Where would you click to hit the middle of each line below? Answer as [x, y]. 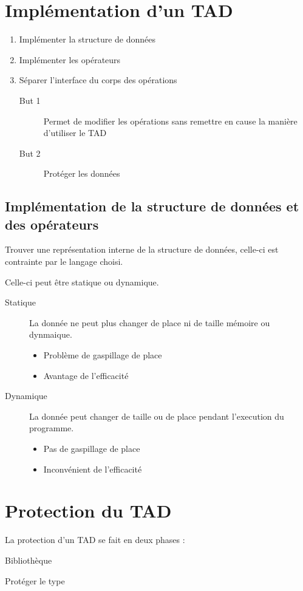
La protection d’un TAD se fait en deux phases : [95, 540]
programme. [52, 428]
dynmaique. [51, 334]
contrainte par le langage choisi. [64, 261]
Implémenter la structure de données [87, 39]
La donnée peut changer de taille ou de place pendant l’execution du [157, 416]
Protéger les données [82, 173]
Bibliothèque [29, 560]
